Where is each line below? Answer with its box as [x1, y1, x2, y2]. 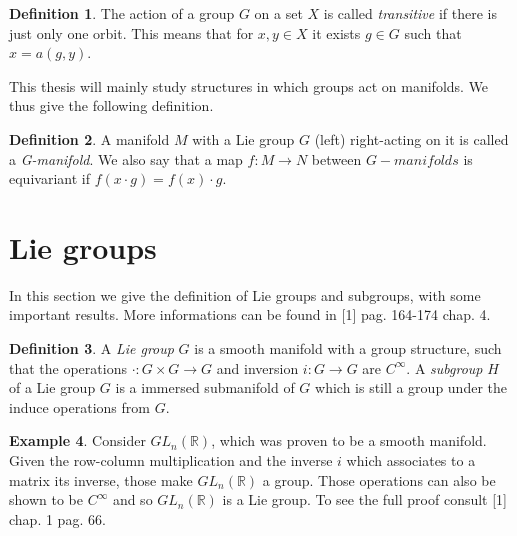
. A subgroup [406, 357, 483, 378]
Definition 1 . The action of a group [9, 3, 235, 23]
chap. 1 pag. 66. [9, 508, 106, 529]
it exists [312, 22, 361, 43]
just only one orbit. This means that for [9, 22, 254, 43]
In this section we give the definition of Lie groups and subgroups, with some [9, 284, 481, 305]
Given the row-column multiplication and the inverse [9, 450, 333, 471]
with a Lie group [192, 128, 295, 149]
